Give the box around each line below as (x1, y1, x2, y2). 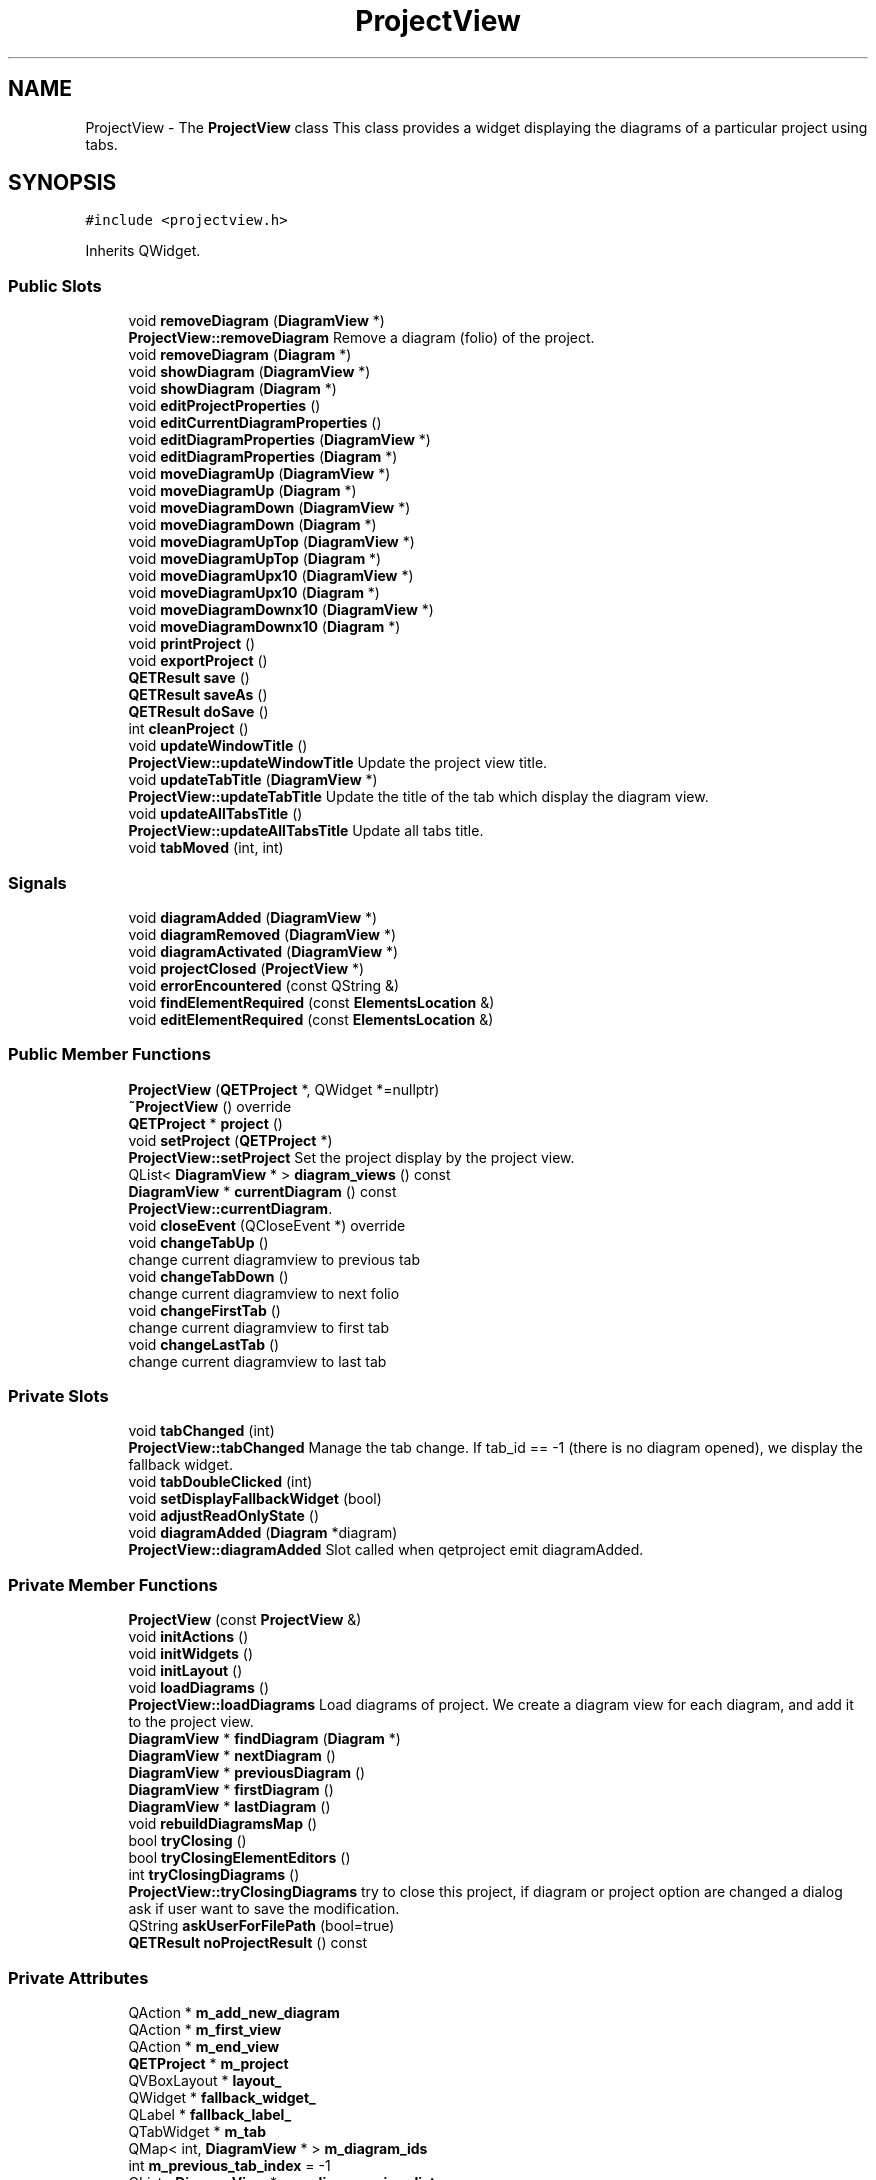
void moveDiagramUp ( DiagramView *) (128, 465, 391, 483)
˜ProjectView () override (128, 1097, 292, 1115)
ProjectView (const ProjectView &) (128, 1611, 362, 1629)
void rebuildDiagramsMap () (128, 1815, 318, 1833)
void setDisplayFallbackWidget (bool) (128, 1490, 382, 1508)
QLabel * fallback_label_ (128, 2105, 292, 2123)
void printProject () (128, 635, 256, 653)
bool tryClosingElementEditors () (128, 1849, 351, 1867)
